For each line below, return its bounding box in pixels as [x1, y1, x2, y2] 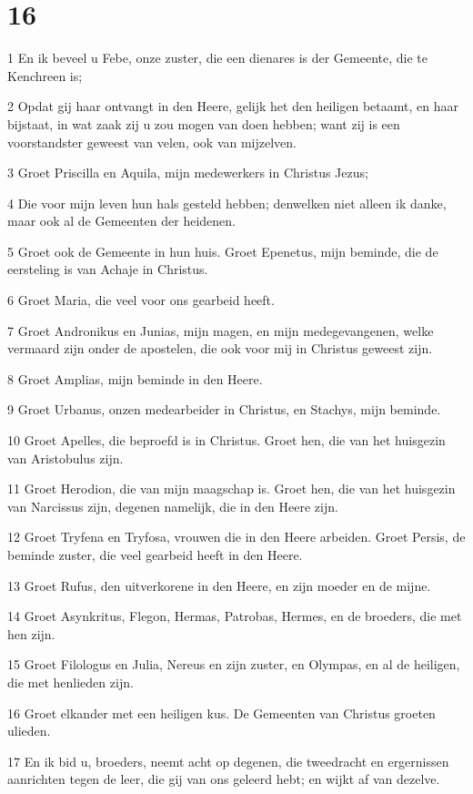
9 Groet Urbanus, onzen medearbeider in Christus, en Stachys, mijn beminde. [7, 400, 441, 419]
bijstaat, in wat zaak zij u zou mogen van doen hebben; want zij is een [7, 114, 400, 133]
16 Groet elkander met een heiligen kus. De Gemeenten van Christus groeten [7, 703, 436, 722]
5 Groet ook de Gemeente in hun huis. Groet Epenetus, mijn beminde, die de [7, 241, 438, 260]
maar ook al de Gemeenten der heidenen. [7, 211, 236, 230]
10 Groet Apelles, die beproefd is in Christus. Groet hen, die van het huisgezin [7, 431, 446, 450]
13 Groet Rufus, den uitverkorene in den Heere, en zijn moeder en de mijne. [7, 575, 431, 595]
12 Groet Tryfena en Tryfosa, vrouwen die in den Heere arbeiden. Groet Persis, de [7, 527, 466, 546]
